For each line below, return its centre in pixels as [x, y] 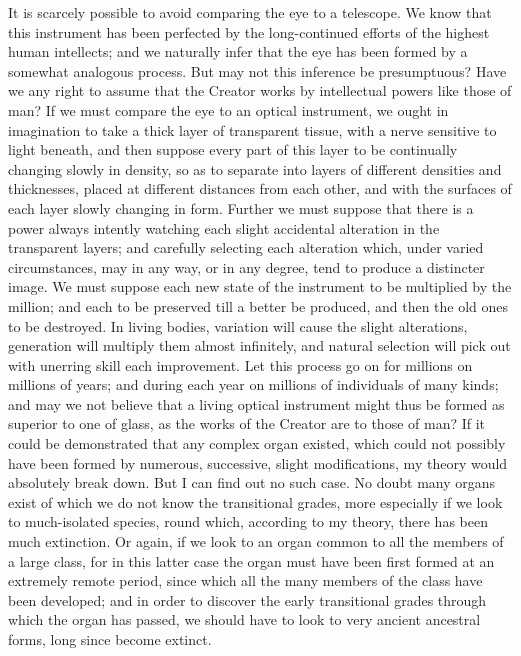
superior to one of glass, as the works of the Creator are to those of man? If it [247, 423]
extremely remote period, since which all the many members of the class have [245, 580]
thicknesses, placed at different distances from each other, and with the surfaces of [260, 188]
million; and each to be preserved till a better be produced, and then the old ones [258, 305]
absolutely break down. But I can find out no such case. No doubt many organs [252, 482]
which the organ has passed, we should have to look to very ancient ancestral [244, 619]
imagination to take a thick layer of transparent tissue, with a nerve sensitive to [252, 129]
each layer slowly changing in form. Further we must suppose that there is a [241, 207]
